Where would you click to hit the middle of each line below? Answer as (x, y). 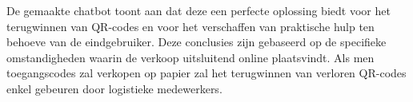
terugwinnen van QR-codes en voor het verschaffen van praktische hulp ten (190, 26)
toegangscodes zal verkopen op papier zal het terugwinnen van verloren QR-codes (206, 73)
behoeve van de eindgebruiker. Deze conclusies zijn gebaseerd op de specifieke (196, 42)
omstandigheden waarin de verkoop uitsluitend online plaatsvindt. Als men (190, 57)
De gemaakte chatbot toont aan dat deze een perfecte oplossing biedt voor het (198, 10)
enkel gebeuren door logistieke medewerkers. (114, 88)
